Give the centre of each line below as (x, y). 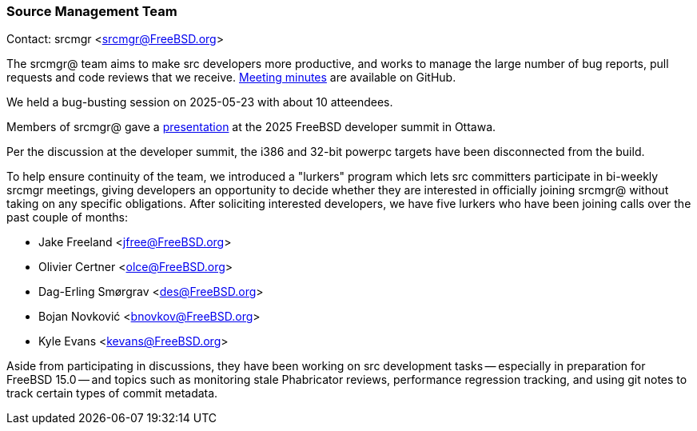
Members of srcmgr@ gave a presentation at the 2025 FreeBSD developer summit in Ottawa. (251, 127)
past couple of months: (67, 217)
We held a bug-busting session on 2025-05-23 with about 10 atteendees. (200, 102)
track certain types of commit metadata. (112, 393)
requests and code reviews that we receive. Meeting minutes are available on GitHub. (231, 78)
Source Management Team (92, 11)
